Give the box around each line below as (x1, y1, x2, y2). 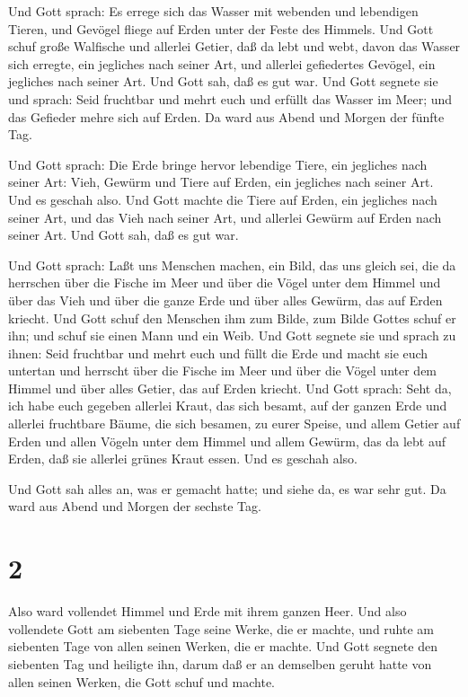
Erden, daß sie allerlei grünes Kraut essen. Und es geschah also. (8, 449, 358, 468)
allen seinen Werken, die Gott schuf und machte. (8, 672, 276, 691)
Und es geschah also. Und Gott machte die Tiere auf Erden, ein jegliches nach (8, 190, 437, 208)
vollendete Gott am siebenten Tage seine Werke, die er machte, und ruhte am (8, 619, 434, 638)
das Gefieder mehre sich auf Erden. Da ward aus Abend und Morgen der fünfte (8, 107, 445, 126)
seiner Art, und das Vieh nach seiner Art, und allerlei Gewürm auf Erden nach (8, 207, 442, 226)
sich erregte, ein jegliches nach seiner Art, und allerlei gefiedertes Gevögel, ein (8, 54, 436, 73)
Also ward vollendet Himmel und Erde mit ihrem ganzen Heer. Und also (8, 602, 407, 621)
